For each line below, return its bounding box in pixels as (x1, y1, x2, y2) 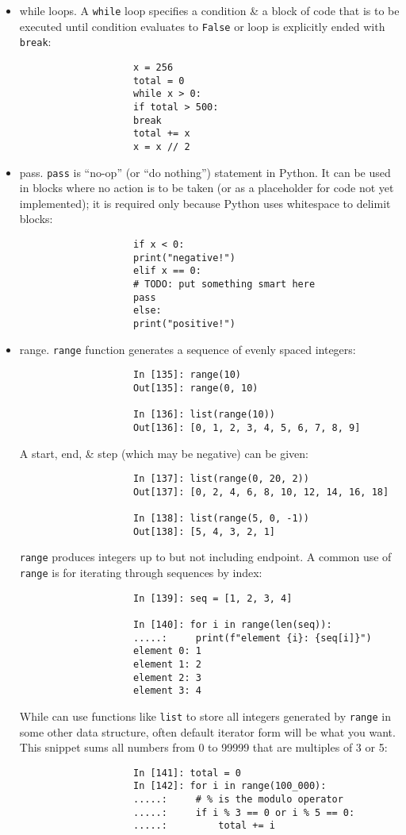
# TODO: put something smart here (132, 278, 316, 290)
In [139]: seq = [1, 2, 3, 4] (132, 592, 293, 604)
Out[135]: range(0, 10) (132, 382, 259, 394)
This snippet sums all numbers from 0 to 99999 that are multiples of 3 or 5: (19, 739, 388, 756)
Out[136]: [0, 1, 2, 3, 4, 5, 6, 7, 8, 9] (132, 421, 361, 433)
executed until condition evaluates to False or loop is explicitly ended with (19, 17, 385, 34)
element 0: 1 (132, 645, 201, 657)
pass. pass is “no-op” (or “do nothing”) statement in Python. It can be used (19, 164, 391, 180)
